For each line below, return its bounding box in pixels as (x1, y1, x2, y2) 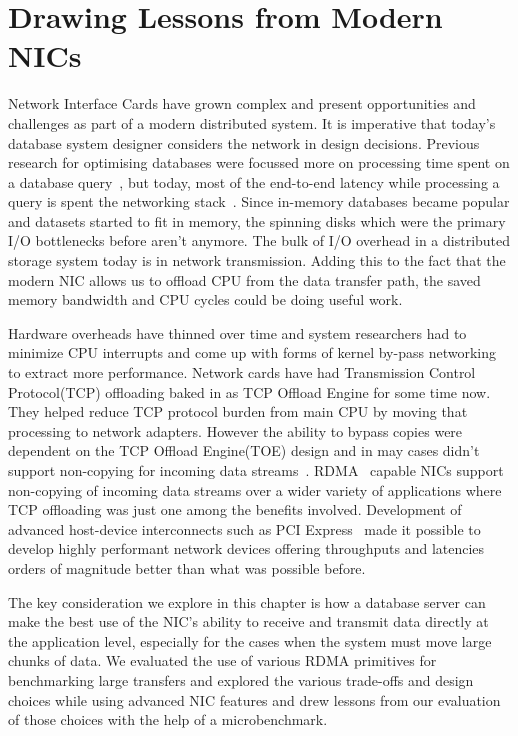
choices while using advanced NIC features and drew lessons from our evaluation (8, 689, 501, 710)
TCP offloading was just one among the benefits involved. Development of (8, 499, 462, 520)
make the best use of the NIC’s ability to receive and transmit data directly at (8, 611, 489, 632)
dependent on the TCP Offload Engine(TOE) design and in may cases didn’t (8, 440, 480, 461)
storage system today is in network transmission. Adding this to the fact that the (8, 250, 506, 271)
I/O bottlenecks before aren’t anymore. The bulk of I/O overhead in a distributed (8, 230, 511, 251)
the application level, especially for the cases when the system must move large (8, 630, 492, 651)
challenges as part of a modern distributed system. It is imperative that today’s (8, 112, 496, 133)
